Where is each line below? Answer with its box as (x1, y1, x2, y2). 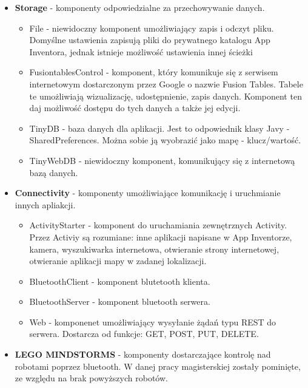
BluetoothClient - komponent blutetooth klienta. (29, 274, 210, 287)
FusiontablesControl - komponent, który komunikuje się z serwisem (29, 66, 278, 78)
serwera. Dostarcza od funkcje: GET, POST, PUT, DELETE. (29, 327, 259, 340)
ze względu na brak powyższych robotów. (15, 372, 168, 384)
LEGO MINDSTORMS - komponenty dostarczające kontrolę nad (15, 348, 271, 361)
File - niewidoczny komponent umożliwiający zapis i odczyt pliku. (29, 21, 274, 34)
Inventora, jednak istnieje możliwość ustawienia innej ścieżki (29, 45, 253, 58)
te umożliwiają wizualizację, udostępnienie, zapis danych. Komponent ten (29, 89, 302, 102)
